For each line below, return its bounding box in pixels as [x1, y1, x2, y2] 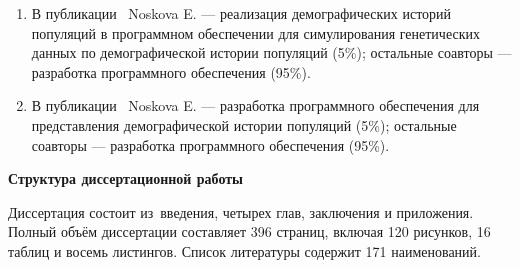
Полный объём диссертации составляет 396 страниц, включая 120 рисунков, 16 [8, 221, 491, 242]
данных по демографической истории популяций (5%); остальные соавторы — [31, 42, 512, 63]
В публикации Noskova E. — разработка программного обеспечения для [31, 95, 480, 116]
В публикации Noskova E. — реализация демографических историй [31, 3, 452, 23]
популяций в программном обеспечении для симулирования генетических [31, 22, 480, 43]
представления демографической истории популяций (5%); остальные [31, 114, 457, 135]
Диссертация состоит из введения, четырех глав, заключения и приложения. [8, 201, 474, 222]
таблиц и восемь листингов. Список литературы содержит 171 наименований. [8, 240, 481, 261]
